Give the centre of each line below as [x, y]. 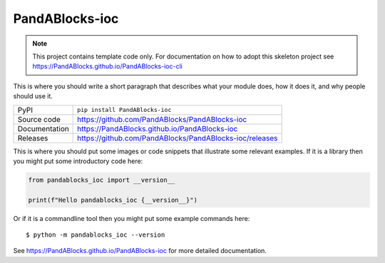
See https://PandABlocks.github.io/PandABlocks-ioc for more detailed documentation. [140, 251]
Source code [39, 119]
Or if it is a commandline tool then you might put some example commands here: [132, 218]
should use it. [33, 96]
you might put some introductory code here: [78, 161]
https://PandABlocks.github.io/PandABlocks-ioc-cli [108, 66]
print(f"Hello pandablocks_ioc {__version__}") [113, 200]
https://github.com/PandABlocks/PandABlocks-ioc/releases [178, 138]
